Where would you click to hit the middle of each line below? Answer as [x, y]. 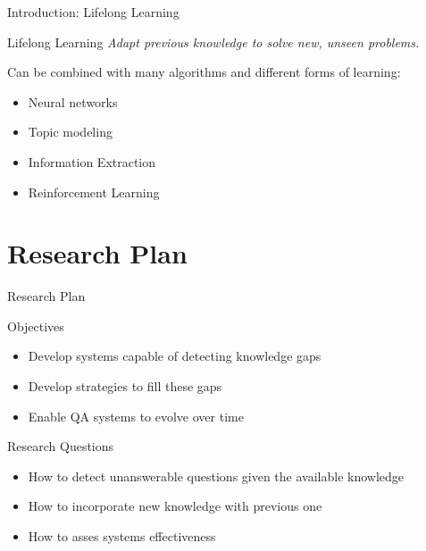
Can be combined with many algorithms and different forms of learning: [204, 72]
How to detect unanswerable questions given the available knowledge [216, 476]
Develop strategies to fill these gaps [125, 386]
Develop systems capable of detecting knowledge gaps [175, 356]
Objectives [36, 326]
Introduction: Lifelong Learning [93, 12]
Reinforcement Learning [94, 192]
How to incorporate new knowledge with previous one [175, 506]
